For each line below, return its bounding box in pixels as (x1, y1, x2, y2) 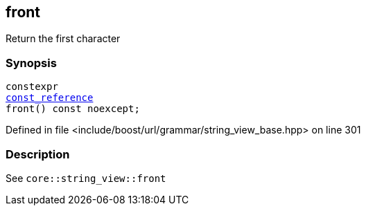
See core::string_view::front (6, 172, 166, 184)
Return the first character (6, 33, 121, 45)
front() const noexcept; (6, 103, 140, 115)
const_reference (6, 92, 94, 104)
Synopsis (6, 55, 57, 70)
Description (6, 147, 70, 161)
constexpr (6, 81, 58, 93)
